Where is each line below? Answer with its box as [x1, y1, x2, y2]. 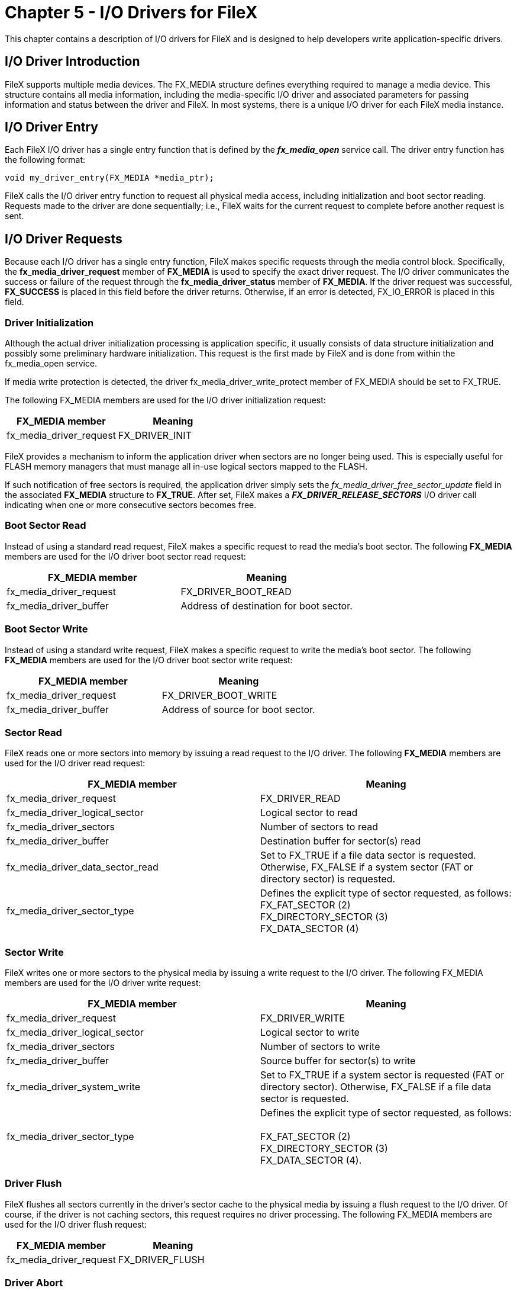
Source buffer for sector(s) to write [260, 1055, 416, 1067]
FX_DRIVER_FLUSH [118, 1253, 205, 1266]
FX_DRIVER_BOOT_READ [180, 585, 292, 598]
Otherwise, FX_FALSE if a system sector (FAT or [260, 861, 473, 873]
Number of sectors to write [260, 1040, 380, 1053]
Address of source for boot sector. [161, 703, 315, 715]
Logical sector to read [260, 807, 358, 819]
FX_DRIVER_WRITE [260, 1012, 345, 1025]
